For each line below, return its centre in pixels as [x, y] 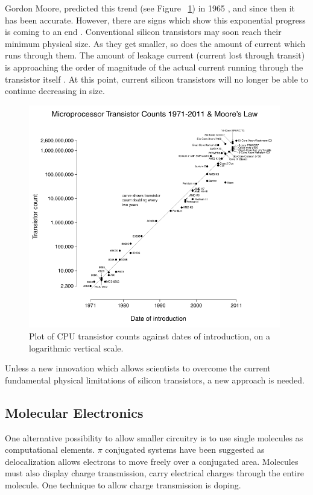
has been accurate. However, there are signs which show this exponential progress [155, 20]
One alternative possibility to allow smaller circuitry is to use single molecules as [154, 437]
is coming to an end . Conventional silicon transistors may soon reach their [143, 32]
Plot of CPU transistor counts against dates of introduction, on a [150, 336]
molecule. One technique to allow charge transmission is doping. [123, 484]
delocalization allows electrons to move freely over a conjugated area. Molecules [152, 461]
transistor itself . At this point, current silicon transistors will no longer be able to [156, 79]
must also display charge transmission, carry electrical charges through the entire [154, 473]
